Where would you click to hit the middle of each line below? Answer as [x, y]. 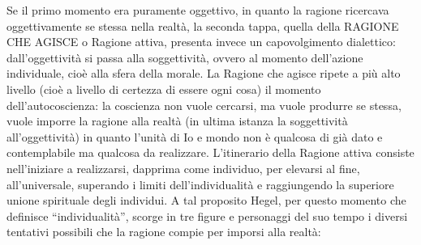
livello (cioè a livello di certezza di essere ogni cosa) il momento [164, 89]
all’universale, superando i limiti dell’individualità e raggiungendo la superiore [200, 184]
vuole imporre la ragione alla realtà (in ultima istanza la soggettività [177, 121]
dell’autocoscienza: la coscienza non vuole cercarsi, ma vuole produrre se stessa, [204, 105]
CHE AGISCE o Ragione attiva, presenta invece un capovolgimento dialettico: [201, 42]
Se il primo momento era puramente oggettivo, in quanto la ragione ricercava [198, 10]
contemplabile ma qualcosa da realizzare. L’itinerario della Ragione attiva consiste [210, 152]
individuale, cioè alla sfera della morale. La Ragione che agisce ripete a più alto [204, 73]
